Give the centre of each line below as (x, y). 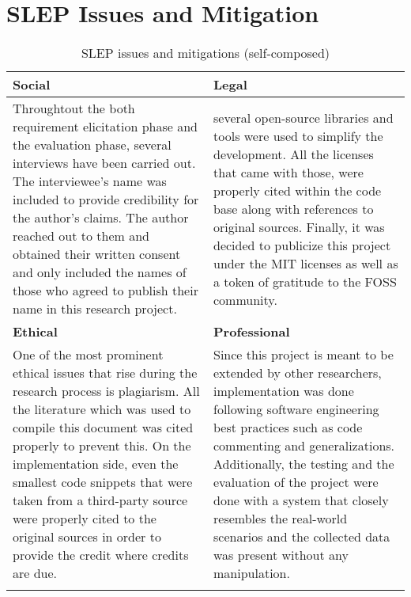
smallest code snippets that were (103, 482)
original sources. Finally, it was (299, 226)
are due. (35, 573)
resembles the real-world (281, 519)
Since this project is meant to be (304, 355)
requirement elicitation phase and (105, 127)
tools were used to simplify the (298, 135)
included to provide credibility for (106, 200)
